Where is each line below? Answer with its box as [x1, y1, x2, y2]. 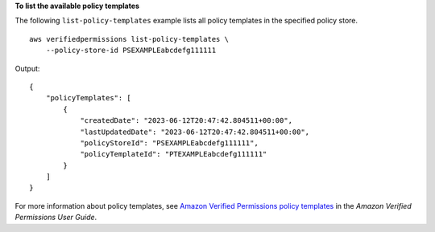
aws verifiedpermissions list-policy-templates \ [29, 35, 230, 43]
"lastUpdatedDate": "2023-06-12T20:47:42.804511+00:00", [80, 127, 310, 136]
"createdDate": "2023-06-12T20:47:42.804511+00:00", [80, 116, 293, 125]
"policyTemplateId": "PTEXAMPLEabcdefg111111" [80, 149, 267, 159]
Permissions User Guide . [14, 213, 97, 222]
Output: [14, 63, 40, 73]
